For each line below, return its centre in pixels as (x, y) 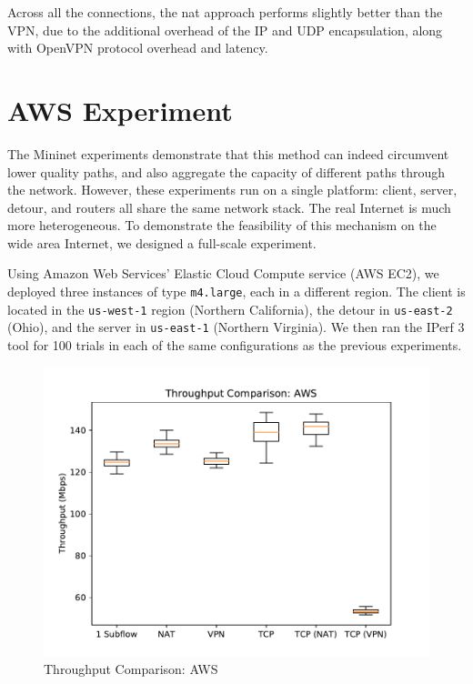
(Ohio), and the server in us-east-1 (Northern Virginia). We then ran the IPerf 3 (236, 327)
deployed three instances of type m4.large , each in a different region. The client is (236, 292)
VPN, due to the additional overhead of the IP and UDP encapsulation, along (225, 30)
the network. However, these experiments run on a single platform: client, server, (232, 190)
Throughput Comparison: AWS (131, 669)
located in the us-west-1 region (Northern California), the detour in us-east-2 (230, 309)
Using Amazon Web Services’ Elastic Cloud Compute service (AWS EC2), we (223, 273)
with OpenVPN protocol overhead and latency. (138, 48)
